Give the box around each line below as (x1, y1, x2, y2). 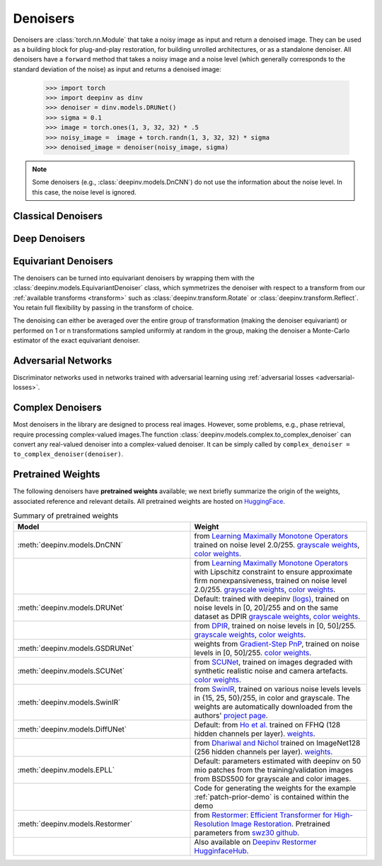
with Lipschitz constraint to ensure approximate (194, 567, 353, 577)
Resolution (194, 819, 230, 829)
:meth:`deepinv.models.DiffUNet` (17, 724, 127, 734)
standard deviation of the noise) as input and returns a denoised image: (13, 64, 222, 74)
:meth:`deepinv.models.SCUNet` (17, 666, 125, 676)
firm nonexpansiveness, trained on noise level (194, 575, 347, 585)
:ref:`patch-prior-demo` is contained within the (194, 792, 349, 802)
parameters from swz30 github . (194, 828, 300, 838)
